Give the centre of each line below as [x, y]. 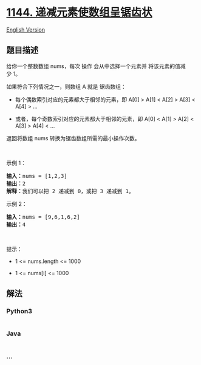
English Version [26, 29]
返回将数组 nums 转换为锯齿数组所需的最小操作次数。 [73, 138]
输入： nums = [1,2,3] [37, 176]
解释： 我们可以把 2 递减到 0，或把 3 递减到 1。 [70, 191]
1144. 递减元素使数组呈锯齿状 [80, 12]
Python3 [19, 312]
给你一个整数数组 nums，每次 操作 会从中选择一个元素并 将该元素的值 [93, 66]
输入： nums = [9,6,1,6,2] [43, 217]
